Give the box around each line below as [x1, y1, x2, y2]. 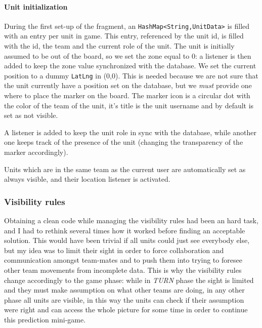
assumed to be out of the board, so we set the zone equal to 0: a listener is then [4, 50, 251, 61]
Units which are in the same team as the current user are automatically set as [4, 163, 246, 174]
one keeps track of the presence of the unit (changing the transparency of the [4, 137, 243, 147]
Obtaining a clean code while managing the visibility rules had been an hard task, [4, 215, 258, 226]
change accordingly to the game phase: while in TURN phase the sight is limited [4, 274, 254, 285]
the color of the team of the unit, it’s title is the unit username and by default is [4, 100, 254, 110]
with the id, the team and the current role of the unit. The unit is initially [4, 40, 235, 51]
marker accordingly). [4, 147, 68, 157]
